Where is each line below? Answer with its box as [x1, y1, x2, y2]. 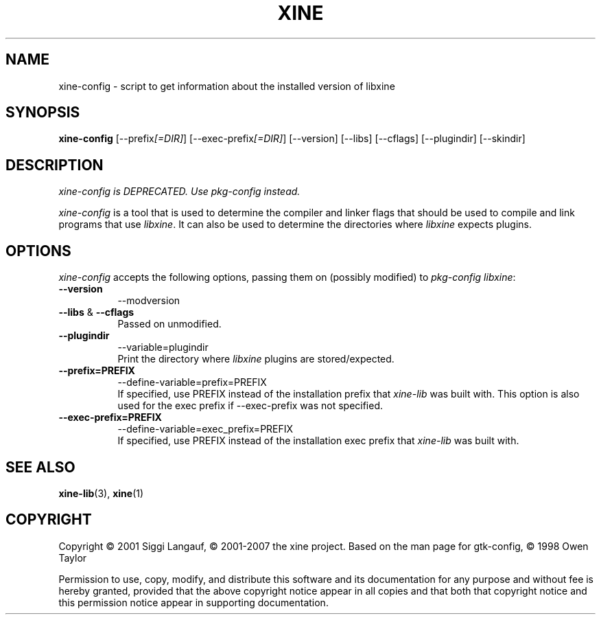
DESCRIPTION [5, 156, 104, 174]
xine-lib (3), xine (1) [58, 487, 144, 499]
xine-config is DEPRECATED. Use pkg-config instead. [58, 185, 300, 198]
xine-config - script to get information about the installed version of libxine [58, 80, 395, 92]
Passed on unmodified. [117, 318, 222, 330]
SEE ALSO [5, 458, 75, 476]
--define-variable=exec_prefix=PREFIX [117, 423, 294, 435]
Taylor [58, 551, 87, 564]
